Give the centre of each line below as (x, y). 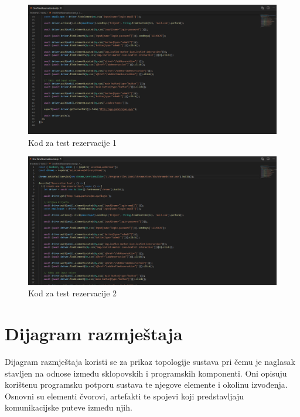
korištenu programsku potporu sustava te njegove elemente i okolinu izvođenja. (146, 384)
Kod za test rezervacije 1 (73, 142)
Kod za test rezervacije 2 (73, 293)
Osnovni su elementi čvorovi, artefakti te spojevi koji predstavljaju (125, 396)
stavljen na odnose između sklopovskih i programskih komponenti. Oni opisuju (146, 373)
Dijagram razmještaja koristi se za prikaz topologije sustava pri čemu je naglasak (150, 362)
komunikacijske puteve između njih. (69, 407)
